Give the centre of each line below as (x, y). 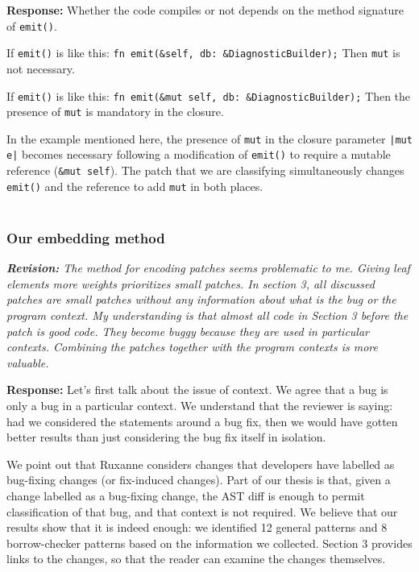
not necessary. (41, 68)
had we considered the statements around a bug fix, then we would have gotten (202, 421)
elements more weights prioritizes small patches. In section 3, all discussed (191, 283)
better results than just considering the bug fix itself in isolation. (166, 437)
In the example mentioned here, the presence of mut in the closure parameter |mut (209, 138)
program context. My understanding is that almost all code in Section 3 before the (207, 315)
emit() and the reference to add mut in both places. (135, 186)
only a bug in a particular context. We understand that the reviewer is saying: (200, 405)
